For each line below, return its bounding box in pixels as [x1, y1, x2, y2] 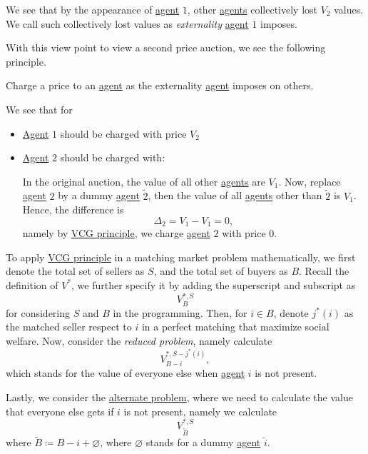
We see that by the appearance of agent [6, 2, 180, 16]
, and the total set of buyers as [153, 263, 288, 278]
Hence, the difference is [22, 202, 124, 217]
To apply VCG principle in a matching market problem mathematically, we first [6, 249, 356, 264]
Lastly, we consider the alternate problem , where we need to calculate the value [6, 390, 353, 405]
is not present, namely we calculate [123, 403, 277, 418]
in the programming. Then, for [113, 305, 247, 320]
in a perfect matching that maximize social [141, 319, 329, 334]
